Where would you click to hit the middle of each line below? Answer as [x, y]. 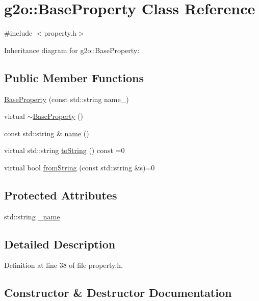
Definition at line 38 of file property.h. [63, 265]
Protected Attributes [61, 195]
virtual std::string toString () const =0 [64, 150]
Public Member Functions [74, 77]
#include [18, 33]
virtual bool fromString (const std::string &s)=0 [80, 167]
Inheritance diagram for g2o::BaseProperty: [72, 50]
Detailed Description [60, 244]
